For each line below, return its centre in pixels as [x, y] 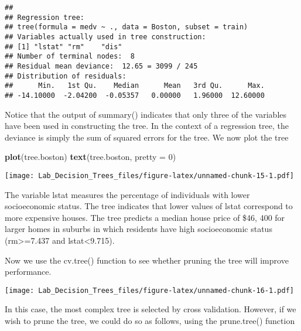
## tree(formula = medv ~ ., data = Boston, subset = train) [126, 27]
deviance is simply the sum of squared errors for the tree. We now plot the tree [147, 137]
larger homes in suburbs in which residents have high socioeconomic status [138, 229]
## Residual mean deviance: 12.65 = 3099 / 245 [101, 66]
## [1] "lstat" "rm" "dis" [64, 47]
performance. [28, 272]
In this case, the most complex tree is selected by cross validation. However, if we [150, 309]
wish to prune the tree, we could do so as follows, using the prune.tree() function [150, 320]
